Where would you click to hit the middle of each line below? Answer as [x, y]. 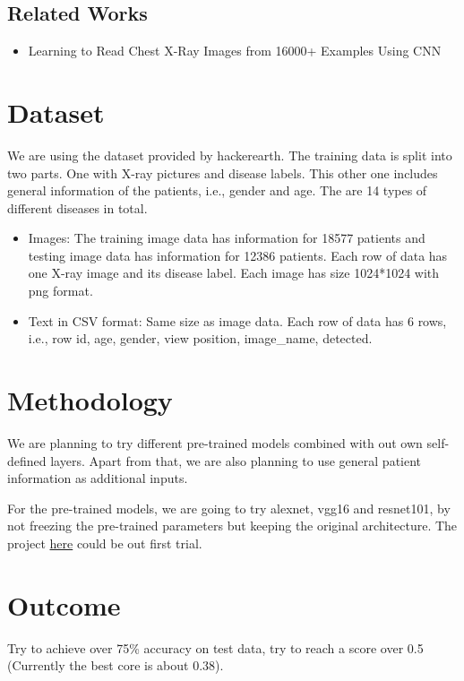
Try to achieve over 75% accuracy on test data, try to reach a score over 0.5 [215, 647]
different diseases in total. [77, 207]
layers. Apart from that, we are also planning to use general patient [236, 460]
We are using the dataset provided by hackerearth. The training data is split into [230, 155]
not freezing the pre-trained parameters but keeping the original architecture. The [232, 526]
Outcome [64, 604]
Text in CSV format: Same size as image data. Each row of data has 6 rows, [237, 320]
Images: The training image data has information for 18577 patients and [227, 238]
